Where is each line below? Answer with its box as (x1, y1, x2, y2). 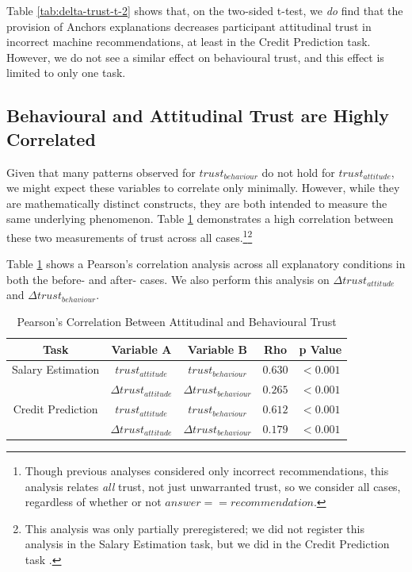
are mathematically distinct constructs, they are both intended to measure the (6, 194, 387, 211)
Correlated (6, 126, 96, 151)
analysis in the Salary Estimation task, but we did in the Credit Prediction (25, 536, 390, 552)
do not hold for (261, 163, 335, 180)
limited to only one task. (6, 64, 126, 81)
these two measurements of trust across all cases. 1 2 (6, 226, 253, 245)
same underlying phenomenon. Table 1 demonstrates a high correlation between (6, 210, 394, 227)
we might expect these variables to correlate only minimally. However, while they (6, 179, 400, 196)
